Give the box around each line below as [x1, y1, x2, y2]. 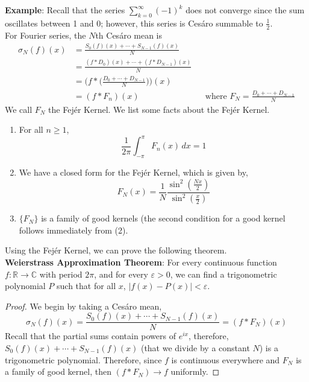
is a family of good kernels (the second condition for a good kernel [41, 212, 286, 224]
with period [39, 267, 83, 280]
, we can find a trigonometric [170, 267, 277, 280]
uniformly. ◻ [170, 365, 220, 378]
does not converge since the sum [186, 4, 305, 16]
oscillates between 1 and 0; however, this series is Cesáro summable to [5, 16, 263, 29]
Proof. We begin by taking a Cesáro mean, [5, 299, 162, 312]
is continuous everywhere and [171, 353, 280, 366]
